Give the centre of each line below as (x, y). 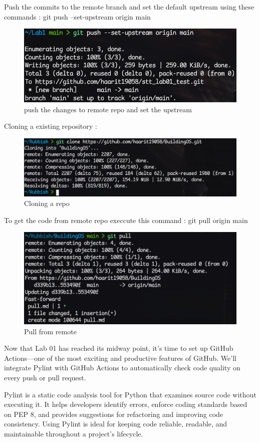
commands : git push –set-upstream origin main (77, 16)
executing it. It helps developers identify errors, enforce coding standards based (126, 404)
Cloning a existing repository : (51, 126)
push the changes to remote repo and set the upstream (108, 109)
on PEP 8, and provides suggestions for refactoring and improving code (114, 414)
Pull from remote (50, 331)
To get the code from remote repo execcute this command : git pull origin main (126, 220)
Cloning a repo (47, 203)
